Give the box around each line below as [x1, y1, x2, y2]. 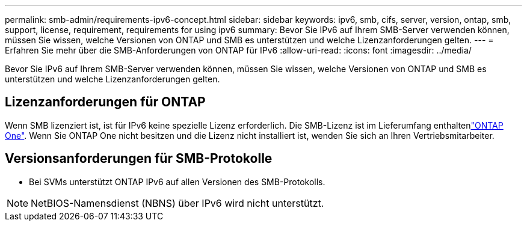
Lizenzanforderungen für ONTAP [5, 94, 206, 110]
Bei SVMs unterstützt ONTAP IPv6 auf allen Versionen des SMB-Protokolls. [29, 176, 325, 187]
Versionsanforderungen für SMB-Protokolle [5, 151, 273, 166]
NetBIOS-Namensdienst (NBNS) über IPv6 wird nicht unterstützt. [31, 197, 324, 209]
